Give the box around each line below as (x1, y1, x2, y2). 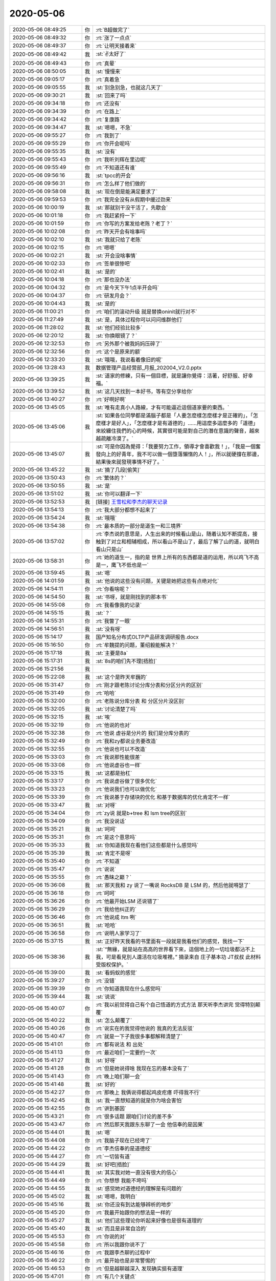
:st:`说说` (96, 993, 117, 1000)
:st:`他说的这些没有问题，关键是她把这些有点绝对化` (96, 577, 219, 584)
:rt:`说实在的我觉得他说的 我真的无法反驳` (96, 1025, 194, 1032)
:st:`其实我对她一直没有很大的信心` (96, 1169, 178, 1176)
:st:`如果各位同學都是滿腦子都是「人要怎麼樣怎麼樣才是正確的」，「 (96, 411, 254, 419)
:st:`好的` (96, 1081, 117, 1088)
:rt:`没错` (96, 977, 117, 984)
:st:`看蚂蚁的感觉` (96, 969, 137, 976)
